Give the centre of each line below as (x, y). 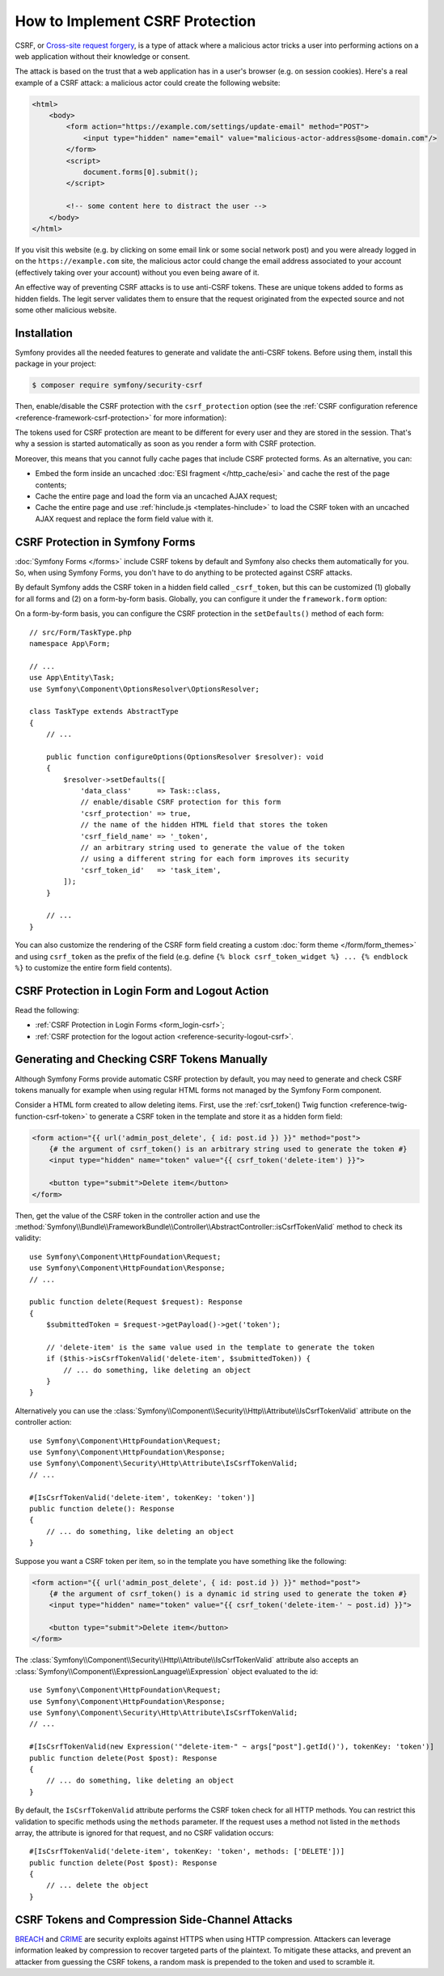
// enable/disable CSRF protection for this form (181, 802)
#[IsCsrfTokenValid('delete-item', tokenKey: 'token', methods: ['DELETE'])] (187, 1851)
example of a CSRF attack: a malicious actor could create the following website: (148, 83)
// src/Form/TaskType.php (81, 632)
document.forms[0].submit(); (141, 172)
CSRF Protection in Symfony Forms (105, 542)
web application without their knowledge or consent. (102, 56)
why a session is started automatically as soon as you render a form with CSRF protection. (165, 444)
